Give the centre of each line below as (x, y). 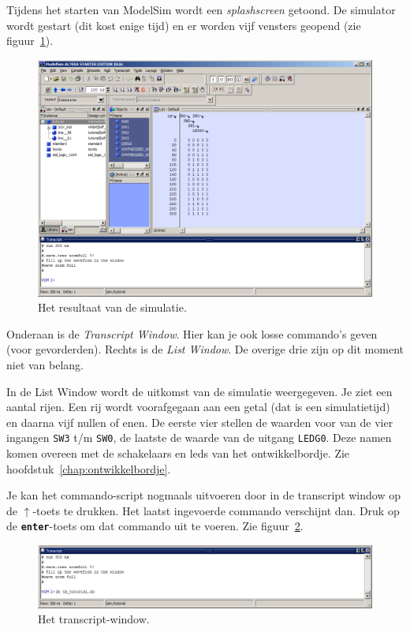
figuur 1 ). (30, 41)
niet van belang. (45, 364)
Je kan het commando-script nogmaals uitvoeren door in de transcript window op (203, 495)
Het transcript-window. (94, 619)
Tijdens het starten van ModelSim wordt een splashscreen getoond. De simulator (201, 9)
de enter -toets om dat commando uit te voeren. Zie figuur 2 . (155, 526)
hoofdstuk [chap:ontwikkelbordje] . (89, 468)
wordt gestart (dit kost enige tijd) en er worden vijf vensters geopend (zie (184, 25)
